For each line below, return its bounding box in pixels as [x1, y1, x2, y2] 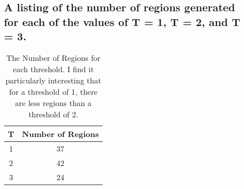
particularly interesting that [5, 74, 102, 86]
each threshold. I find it [13, 63, 94, 75]
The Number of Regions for [6, 52, 101, 63]
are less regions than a [15, 97, 92, 108]
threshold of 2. [28, 108, 79, 120]
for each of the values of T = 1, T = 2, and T [4, 14, 240, 29]
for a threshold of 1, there [9, 85, 98, 97]
